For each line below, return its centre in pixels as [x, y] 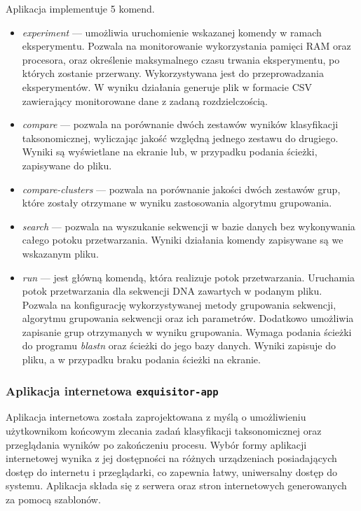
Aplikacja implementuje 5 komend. [80, 8]
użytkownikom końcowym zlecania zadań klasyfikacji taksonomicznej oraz [164, 431]
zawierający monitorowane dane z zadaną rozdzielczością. [145, 100]
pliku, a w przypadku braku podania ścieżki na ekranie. [141, 359]
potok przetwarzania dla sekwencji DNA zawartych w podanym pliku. [172, 291]
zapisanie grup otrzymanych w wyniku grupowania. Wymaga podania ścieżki [187, 331]
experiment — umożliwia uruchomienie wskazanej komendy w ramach [172, 32]
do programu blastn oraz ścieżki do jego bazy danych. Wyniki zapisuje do [179, 345]
